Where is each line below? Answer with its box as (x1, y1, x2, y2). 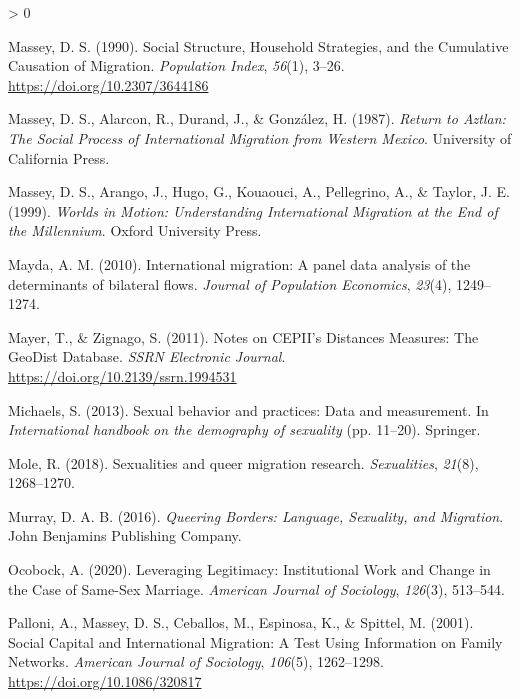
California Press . (8, 147, 110, 168)
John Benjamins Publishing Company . (8, 525, 242, 546)
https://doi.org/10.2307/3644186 (8, 74, 209, 95)
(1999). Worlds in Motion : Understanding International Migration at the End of (8, 200, 498, 221)
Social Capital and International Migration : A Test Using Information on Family (8, 631, 503, 652)
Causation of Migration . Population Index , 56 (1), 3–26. (8, 55, 345, 76)
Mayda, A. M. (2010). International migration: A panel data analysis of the (8, 253, 471, 274)
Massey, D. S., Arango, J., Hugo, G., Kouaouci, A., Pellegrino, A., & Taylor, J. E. (8, 181, 510, 202)
